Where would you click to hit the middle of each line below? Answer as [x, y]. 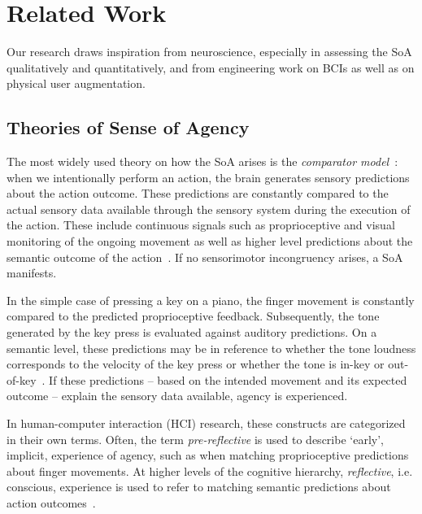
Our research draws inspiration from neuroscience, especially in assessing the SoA [209, 52]
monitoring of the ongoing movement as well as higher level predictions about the [210, 241]
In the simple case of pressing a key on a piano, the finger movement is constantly [211, 300]
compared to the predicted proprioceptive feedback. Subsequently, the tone [193, 316]
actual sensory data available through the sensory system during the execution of [209, 209]
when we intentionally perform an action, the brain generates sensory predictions [208, 177]
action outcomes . [51, 502]
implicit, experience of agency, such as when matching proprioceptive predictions [208, 455]
